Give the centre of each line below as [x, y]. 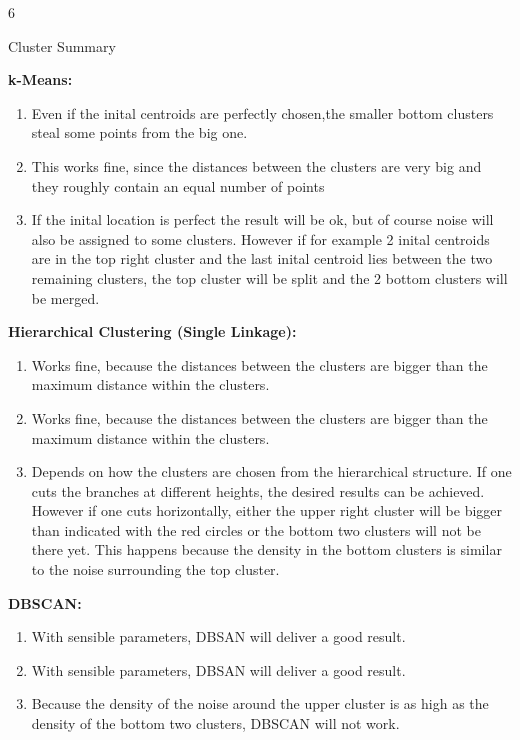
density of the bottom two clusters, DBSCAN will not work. [215, 723]
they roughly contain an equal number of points [178, 185]
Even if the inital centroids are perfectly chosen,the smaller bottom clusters [262, 112]
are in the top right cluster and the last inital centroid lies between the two [262, 258]
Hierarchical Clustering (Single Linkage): [152, 331]
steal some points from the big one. [139, 132]
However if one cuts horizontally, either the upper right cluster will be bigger [267, 510]
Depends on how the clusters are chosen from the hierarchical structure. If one [271, 471]
